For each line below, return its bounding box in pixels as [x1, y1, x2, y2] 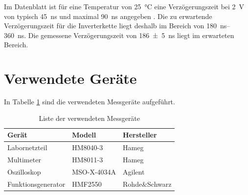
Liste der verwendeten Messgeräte [39, 113, 140, 123]
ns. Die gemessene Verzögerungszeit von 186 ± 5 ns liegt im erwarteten [17, 30, 234, 40]
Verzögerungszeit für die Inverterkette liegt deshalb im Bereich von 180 [4, 20, 217, 31]
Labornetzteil [7, 142, 47, 153]
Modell [72, 130, 96, 140]
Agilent [123, 166, 145, 176]
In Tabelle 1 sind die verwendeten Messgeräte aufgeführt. [4, 97, 175, 107]
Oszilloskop [7, 166, 41, 176]
